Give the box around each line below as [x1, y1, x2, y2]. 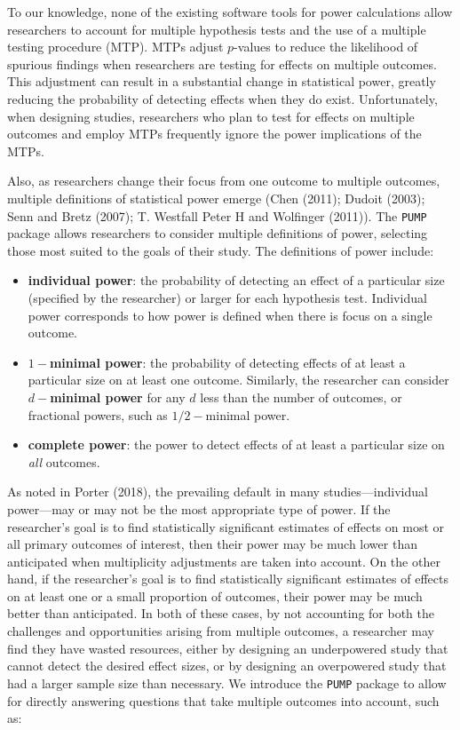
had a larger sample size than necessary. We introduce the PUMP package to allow [7, 673, 447, 692]
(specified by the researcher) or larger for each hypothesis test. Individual [28, 288, 427, 306]
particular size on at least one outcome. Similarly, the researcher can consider [28, 370, 449, 389]
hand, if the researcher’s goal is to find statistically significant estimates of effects [7, 569, 448, 588]
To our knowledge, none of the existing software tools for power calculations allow [7, 3, 453, 20]
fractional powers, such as [28, 405, 168, 424]
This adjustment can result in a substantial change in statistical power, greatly [7, 72, 436, 91]
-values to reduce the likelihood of [234, 37, 418, 56]
